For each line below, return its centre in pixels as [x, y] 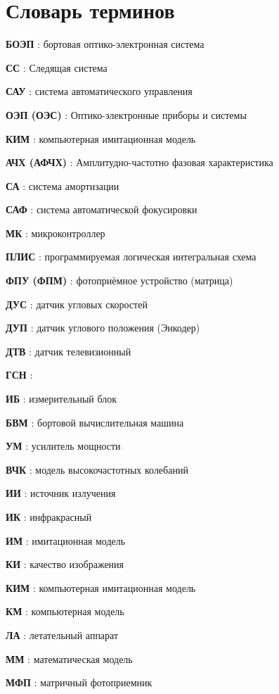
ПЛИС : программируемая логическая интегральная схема [131, 257]
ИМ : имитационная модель [66, 540]
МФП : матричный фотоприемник [79, 682]
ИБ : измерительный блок [61, 399]
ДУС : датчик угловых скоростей [77, 304]
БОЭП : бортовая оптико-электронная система [105, 44]
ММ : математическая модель [69, 658]
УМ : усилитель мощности [63, 446]
